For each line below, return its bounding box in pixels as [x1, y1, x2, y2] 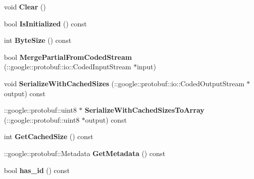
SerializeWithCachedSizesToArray [85, 105, 205, 115]
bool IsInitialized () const [4, 18, 87, 28]
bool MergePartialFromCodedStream [4, 51, 132, 62]
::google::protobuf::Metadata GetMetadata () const [4, 148, 165, 158]
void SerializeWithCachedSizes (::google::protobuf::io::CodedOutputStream [4, 78, 245, 88]
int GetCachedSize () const [4, 131, 94, 142]
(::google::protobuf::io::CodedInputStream [4, 61, 131, 72]
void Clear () [4, 1, 46, 11]
